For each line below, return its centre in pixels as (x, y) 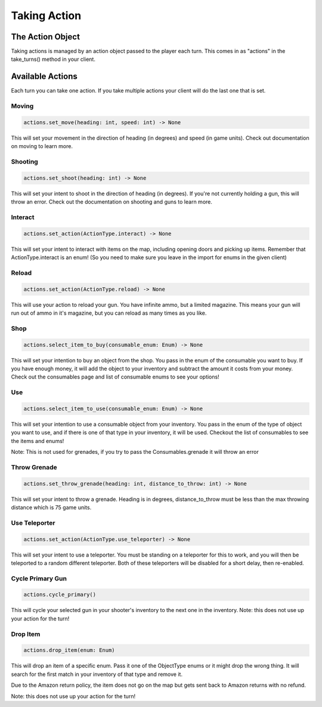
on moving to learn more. (42, 146)
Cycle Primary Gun (39, 578)
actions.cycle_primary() (60, 595)
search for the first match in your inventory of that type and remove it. (97, 674)
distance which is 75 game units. (51, 507)
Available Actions (44, 77)
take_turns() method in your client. (53, 59)
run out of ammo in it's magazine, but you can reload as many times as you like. (109, 313)
